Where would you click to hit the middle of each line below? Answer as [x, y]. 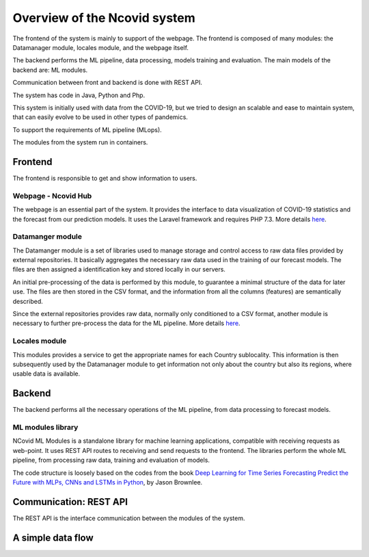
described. [28, 301]
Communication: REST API [70, 502]
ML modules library [45, 427]
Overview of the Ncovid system [104, 18]
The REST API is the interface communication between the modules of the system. [129, 518]
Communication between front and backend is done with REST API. [108, 83]
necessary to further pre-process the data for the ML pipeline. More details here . [126, 323]
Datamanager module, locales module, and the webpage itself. [101, 47]
